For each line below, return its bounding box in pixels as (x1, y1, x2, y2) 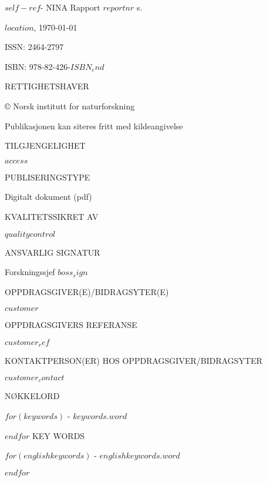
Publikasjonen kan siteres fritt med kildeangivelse (5, 119, 183, 132)
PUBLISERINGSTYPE (5, 170, 90, 183)
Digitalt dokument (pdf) (5, 190, 92, 203)
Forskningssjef (5, 266, 55, 278)
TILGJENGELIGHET (5, 139, 86, 152)
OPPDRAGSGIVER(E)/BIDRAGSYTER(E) (5, 285, 169, 297)
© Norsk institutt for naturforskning (5, 99, 135, 112)
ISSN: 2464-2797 (5, 41, 64, 53)
